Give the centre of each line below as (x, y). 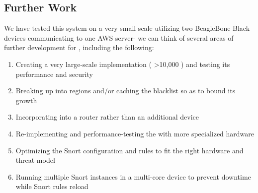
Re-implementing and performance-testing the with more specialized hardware (135, 133)
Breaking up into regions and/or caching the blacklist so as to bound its (126, 91)
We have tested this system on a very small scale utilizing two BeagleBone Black (127, 28)
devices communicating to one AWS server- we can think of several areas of (119, 37)
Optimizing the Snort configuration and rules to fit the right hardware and (129, 150)
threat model (35, 160)
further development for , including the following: (79, 47)
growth (26, 100)
